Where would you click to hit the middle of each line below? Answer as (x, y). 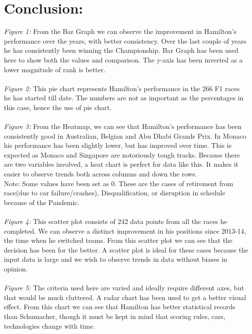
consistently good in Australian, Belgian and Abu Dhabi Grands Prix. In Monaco (125, 135)
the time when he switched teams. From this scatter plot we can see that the (118, 240)
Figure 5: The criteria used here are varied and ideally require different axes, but (124, 288)
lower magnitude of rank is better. (55, 69)
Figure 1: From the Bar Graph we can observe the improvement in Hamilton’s (120, 31)
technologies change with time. (50, 326)
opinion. (16, 268)
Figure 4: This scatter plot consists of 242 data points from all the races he (116, 221)
